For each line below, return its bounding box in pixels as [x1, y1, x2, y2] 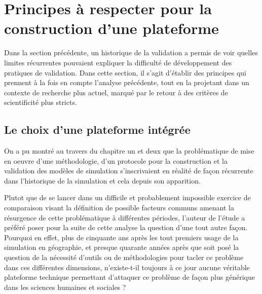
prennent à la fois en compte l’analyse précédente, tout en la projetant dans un [4, 77, 249, 88]
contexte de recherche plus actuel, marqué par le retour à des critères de [4, 87, 228, 97]
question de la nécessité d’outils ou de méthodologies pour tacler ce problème [4, 252, 244, 263]
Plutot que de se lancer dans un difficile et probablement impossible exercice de [4, 192, 251, 203]
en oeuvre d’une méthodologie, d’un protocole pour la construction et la [4, 155, 228, 166]
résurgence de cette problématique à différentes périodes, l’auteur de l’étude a [4, 212, 245, 223]
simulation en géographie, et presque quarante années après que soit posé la [4, 242, 239, 252]
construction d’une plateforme [4, 18, 219, 39]
